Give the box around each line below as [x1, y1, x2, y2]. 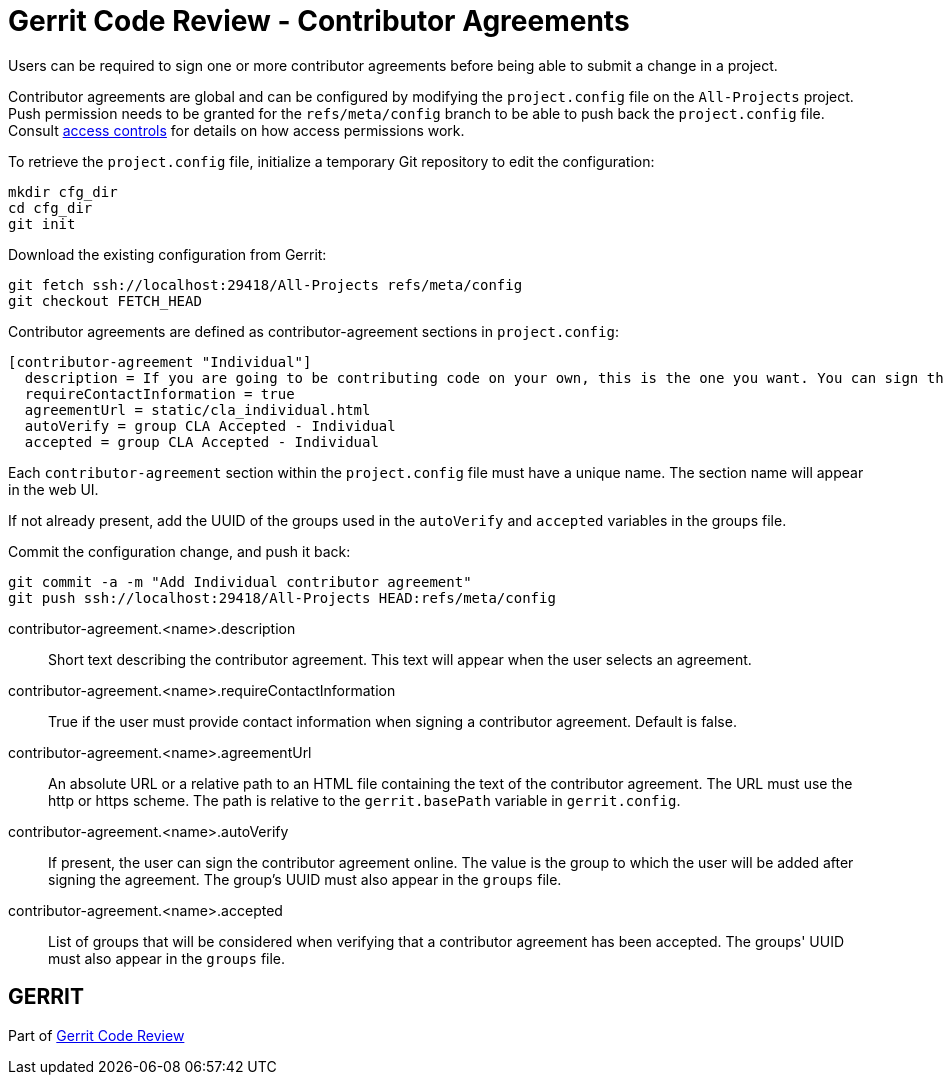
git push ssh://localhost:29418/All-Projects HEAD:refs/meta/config [8, 589, 556, 606]
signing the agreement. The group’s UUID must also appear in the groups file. [48, 870, 562, 888]
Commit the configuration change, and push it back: [8, 542, 351, 560]
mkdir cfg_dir [8, 183, 118, 200]
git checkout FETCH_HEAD [8, 292, 202, 309]
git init [8, 215, 76, 232]
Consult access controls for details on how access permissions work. [8, 121, 465, 139]
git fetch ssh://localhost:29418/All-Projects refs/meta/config [8, 276, 523, 293]
